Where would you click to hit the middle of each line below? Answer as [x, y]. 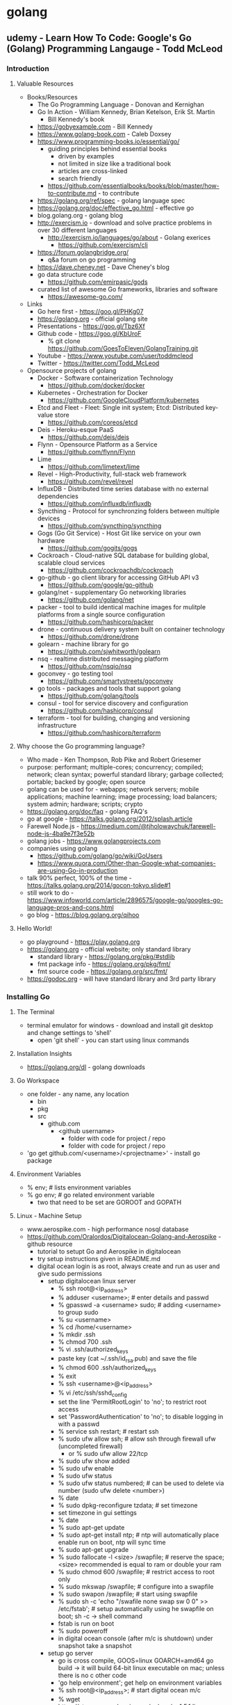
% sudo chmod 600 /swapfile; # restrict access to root [136, 1571]
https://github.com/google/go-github [100, 584]
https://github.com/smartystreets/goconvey [110, 681]
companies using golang [62, 848]
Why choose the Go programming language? [81, 746]
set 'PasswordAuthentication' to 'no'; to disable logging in [141, 1416]
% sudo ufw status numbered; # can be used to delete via [141, 1483]
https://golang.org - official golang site [92, 319]
